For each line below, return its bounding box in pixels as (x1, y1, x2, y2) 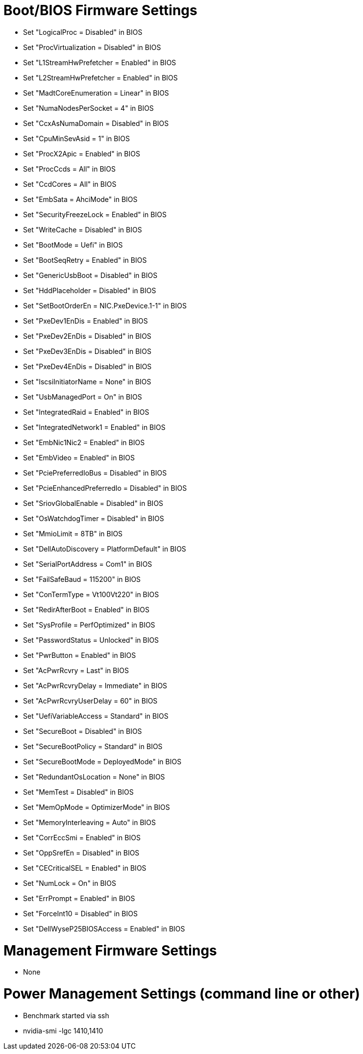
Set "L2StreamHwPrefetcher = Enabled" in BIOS (23, 73, 178, 82)
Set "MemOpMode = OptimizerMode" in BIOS (23, 803, 170, 811)
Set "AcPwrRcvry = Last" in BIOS (23, 666, 129, 675)
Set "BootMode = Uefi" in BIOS (23, 240, 123, 249)
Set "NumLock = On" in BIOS (23, 878, 117, 887)
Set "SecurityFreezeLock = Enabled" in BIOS (23, 210, 167, 219)
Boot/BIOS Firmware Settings (3, 2, 197, 19)
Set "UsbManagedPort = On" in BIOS (23, 392, 142, 401)
